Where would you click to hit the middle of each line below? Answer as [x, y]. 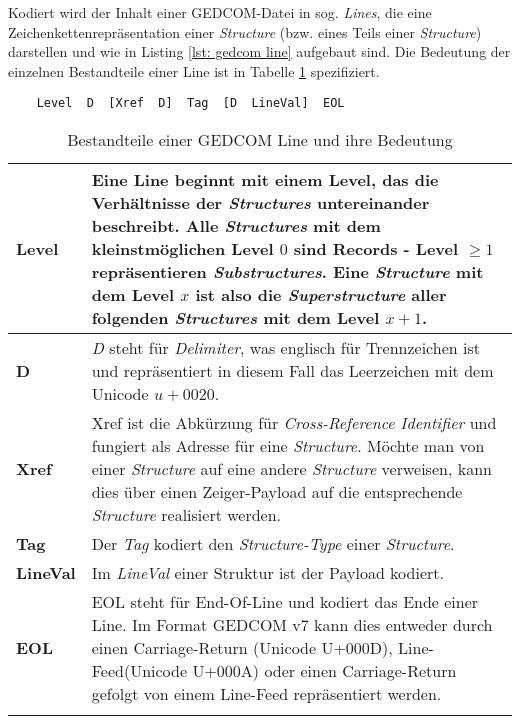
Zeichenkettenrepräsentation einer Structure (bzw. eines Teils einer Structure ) [245, 31]
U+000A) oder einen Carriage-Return [324, 671]
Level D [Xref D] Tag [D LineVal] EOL [190, 103]
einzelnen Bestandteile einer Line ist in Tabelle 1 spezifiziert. [194, 70]
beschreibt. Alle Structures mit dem [236, 226]
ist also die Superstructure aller [321, 295]
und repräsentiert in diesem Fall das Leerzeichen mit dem [292, 371]
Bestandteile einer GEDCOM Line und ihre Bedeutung [260, 140]
